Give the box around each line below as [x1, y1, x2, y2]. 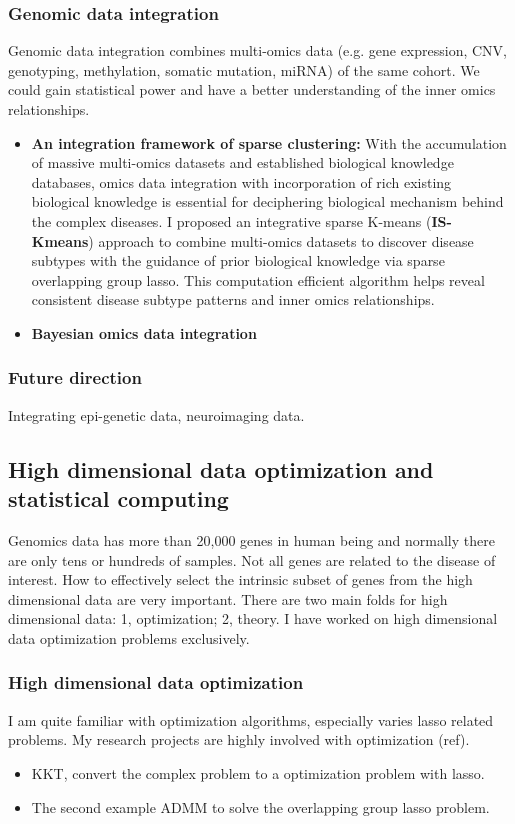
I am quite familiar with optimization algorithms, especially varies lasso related [8, 709, 494, 730]
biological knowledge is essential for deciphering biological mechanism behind [31, 191, 504, 212]
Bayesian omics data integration [31, 322, 257, 343]
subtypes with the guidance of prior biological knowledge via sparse [31, 250, 445, 271]
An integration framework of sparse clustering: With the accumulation [31, 132, 507, 153]
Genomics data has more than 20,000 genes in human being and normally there [8, 529, 495, 550]
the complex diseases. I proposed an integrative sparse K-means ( [31, 210, 432, 231]
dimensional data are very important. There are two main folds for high [8, 588, 448, 609]
